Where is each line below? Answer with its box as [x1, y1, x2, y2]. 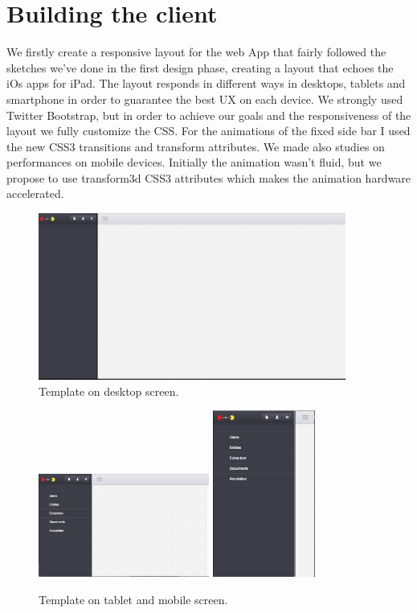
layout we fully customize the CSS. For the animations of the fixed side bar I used [6, 122, 411, 139]
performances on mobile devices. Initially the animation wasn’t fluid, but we [6, 154, 382, 171]
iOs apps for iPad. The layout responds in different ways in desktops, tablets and [6, 75, 406, 92]
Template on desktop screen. [39, 382, 179, 399]
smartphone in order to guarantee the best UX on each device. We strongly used [6, 90, 403, 107]
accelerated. [6, 185, 64, 202]
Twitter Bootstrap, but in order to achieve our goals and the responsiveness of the [6, 106, 411, 123]
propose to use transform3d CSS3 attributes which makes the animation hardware [6, 169, 411, 186]
